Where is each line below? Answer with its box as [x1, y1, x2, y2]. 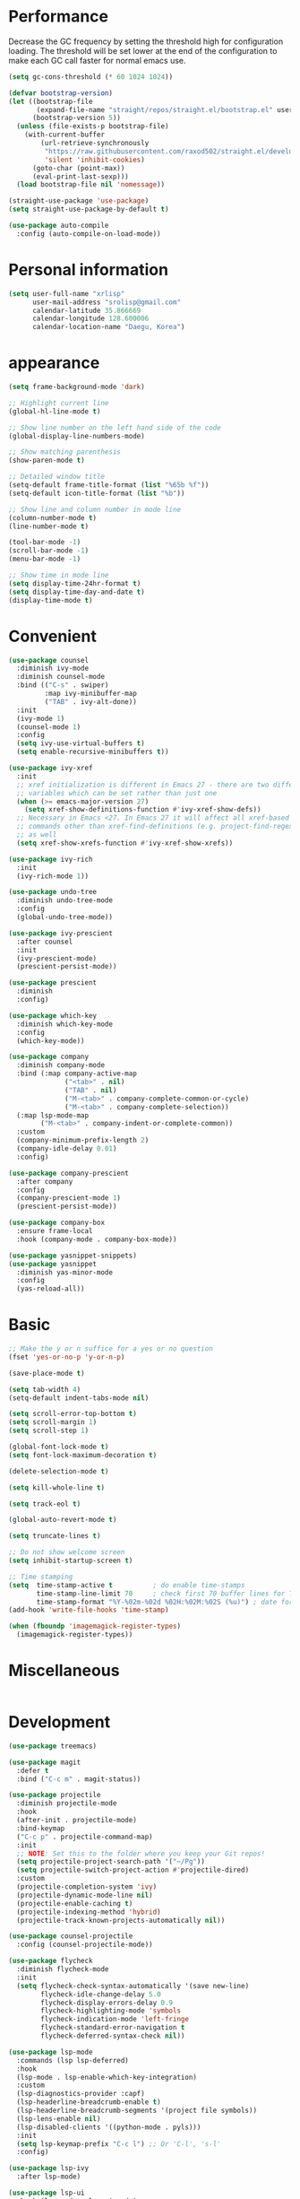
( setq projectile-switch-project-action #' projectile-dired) [16, 1865, 250, 1875]
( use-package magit [8, 1758, 81, 1767]
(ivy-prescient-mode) [16, 953, 98, 963]
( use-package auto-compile [8, 222, 109, 230]
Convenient [8, 626, 98, 647]
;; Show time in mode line [8, 571, 109, 580]
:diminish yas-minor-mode [16, 1267, 114, 1277]
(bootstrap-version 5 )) [31, 114, 122, 123]
